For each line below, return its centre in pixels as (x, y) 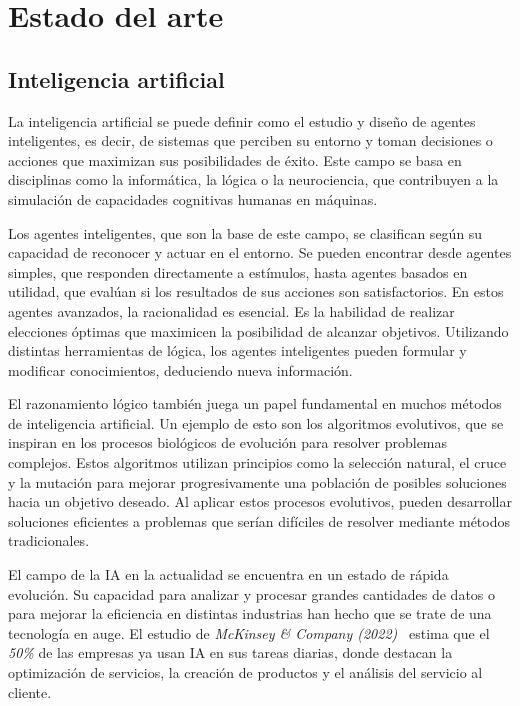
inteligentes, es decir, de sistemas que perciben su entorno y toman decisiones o (250, 140)
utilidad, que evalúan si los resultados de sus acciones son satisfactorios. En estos (256, 291)
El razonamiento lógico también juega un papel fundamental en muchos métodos (255, 403)
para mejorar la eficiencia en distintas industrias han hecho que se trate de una (250, 613)
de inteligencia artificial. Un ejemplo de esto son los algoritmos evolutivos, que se (256, 422)
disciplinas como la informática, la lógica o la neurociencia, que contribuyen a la (253, 179)
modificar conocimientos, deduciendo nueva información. (180, 369)
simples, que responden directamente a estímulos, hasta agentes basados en (238, 271)
